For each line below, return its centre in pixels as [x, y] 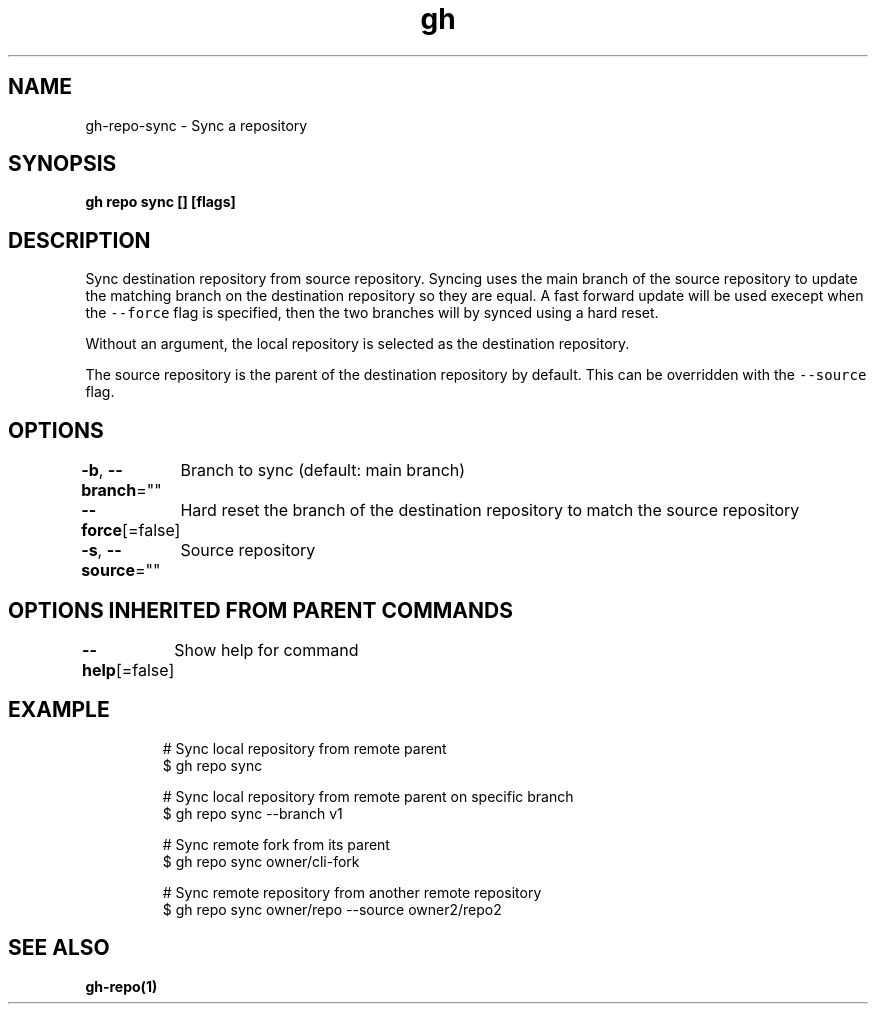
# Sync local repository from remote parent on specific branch [368, 796]
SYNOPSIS [62, 164]
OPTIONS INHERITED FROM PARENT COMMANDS [260, 610]
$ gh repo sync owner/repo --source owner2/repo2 [332, 909]
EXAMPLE [59, 710]
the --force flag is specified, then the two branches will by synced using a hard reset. [372, 313]
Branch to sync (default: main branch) [323, 470]
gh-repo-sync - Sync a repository [196, 125]
